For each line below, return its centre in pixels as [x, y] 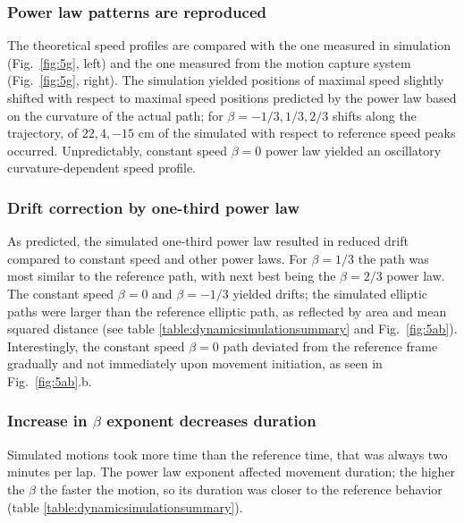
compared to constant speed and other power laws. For [157, 258]
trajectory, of [43, 133]
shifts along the [374, 115]
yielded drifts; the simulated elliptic [330, 293]
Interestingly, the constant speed [96, 346]
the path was [393, 258]
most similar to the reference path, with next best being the [172, 276]
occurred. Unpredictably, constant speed [118, 150]
